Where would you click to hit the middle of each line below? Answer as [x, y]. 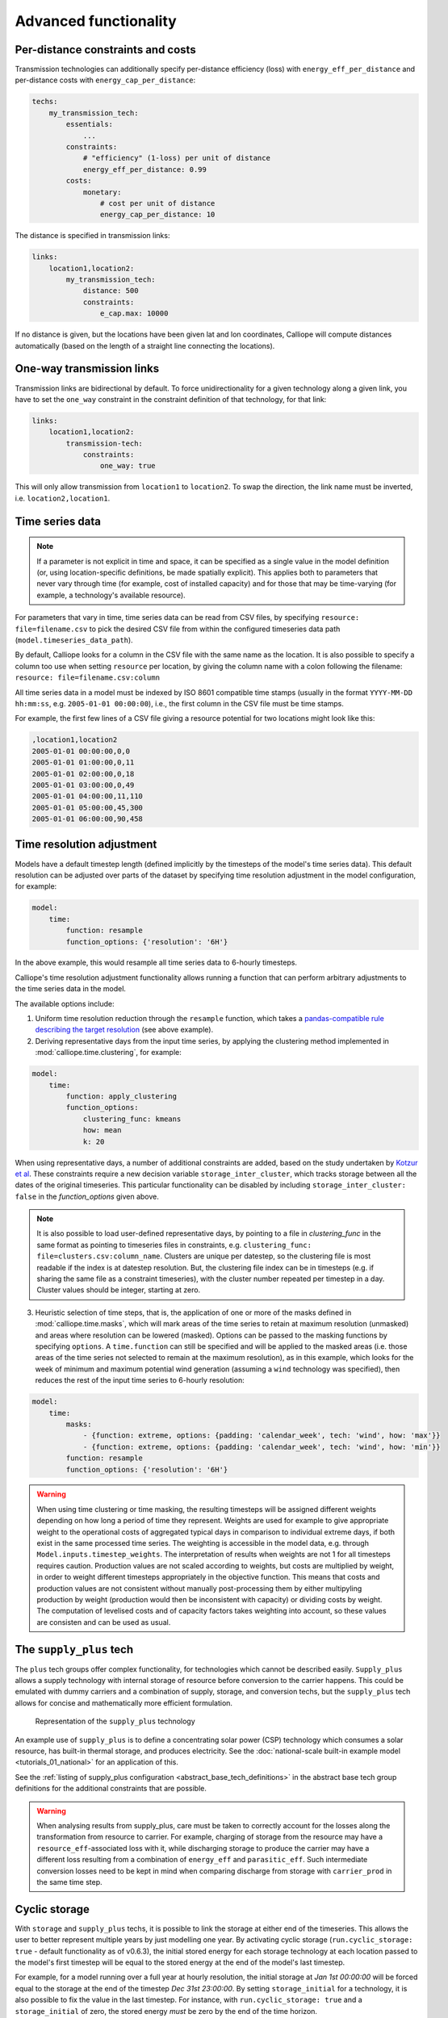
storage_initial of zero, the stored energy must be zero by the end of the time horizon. [166, 2011]
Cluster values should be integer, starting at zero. [119, 1290]
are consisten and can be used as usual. [104, 1622]
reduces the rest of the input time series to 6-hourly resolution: [140, 1380]
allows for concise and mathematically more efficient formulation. [124, 1702]
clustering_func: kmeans [132, 1119]
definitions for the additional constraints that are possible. [111, 1789]
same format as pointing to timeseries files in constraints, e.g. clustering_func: [174, 1245]
